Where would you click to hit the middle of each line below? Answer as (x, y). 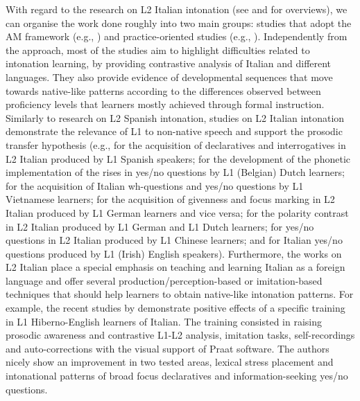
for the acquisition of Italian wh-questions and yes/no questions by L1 (155, 185)
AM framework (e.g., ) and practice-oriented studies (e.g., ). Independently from (177, 36)
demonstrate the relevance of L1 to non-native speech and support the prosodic (174, 131)
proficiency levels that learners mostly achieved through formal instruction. (165, 104)
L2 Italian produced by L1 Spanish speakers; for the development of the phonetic (178, 158)
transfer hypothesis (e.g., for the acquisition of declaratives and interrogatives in (176, 144)
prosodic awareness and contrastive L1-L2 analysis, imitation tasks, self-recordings (180, 335)
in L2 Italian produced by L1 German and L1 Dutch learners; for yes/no (160, 226)
